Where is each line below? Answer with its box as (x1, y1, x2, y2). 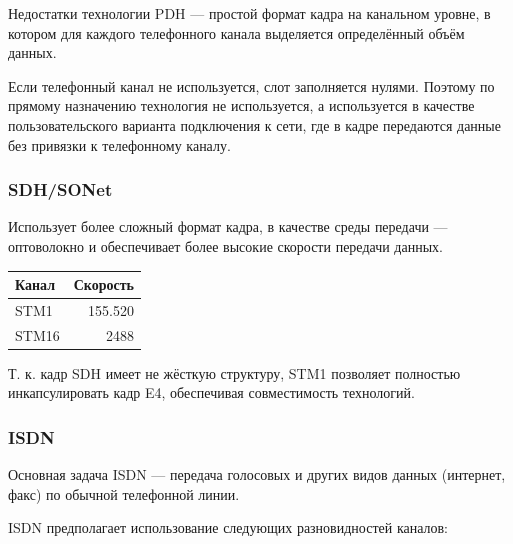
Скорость (73, 274, 135, 295)
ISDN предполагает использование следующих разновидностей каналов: (8, 517, 449, 538)
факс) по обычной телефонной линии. (8, 483, 240, 504)
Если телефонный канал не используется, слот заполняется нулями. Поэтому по (8, 75, 495, 96)
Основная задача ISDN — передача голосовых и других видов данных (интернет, (8, 464, 506, 485)
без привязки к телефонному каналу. (8, 134, 231, 155)
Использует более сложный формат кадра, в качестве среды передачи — (8, 216, 448, 237)
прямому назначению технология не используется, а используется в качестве (8, 95, 475, 116)
